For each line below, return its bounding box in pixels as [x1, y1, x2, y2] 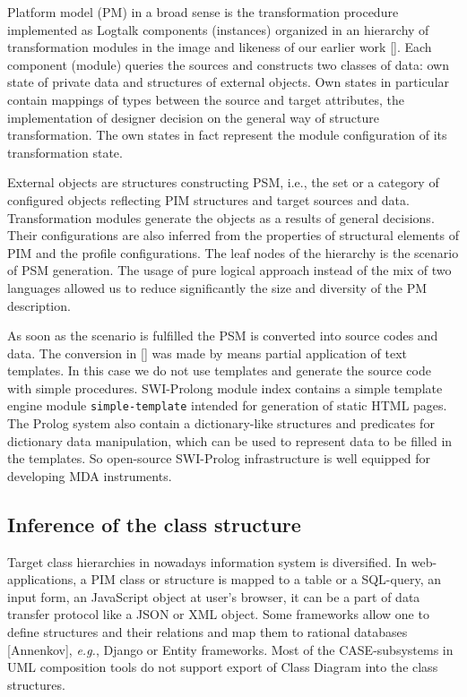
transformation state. [7, 142, 123, 161]
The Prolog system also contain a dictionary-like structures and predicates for [7, 414, 435, 433]
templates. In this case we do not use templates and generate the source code [7, 361, 431, 380]
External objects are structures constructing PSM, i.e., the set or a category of [7, 173, 439, 192]
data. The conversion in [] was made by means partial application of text [7, 343, 407, 362]
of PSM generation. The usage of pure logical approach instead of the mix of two [7, 261, 452, 280]
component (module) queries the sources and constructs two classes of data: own [7, 55, 450, 73]
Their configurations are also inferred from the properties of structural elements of [7, 226, 460, 245]
